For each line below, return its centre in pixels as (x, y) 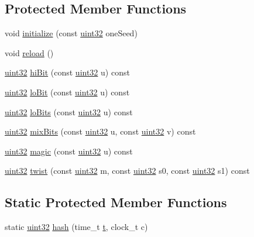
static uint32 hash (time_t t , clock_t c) (76, 227)
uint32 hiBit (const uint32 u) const (67, 72)
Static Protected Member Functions (116, 202)
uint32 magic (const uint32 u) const (69, 151)
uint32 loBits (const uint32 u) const (69, 111)
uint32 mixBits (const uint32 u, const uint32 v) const (100, 131)
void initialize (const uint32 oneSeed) (71, 33)
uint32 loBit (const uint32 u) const (67, 92)
